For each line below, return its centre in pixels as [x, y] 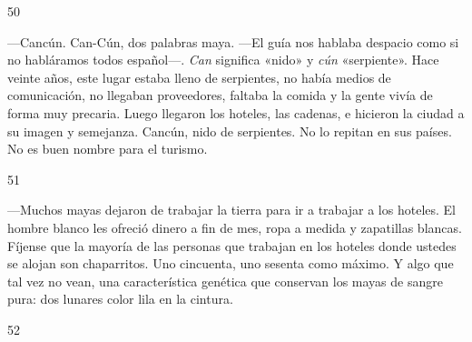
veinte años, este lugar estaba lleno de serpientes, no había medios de [199, 77]
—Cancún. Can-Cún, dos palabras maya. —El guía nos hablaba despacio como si [233, 41]
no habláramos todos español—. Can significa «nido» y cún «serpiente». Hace [223, 60]
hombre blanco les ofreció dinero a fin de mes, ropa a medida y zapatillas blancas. [235, 227]
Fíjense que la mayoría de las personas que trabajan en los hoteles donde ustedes [232, 245]
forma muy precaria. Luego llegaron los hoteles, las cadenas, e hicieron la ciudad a [236, 112]
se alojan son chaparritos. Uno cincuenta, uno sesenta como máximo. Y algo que [231, 263]
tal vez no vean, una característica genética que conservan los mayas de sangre [225, 281]
